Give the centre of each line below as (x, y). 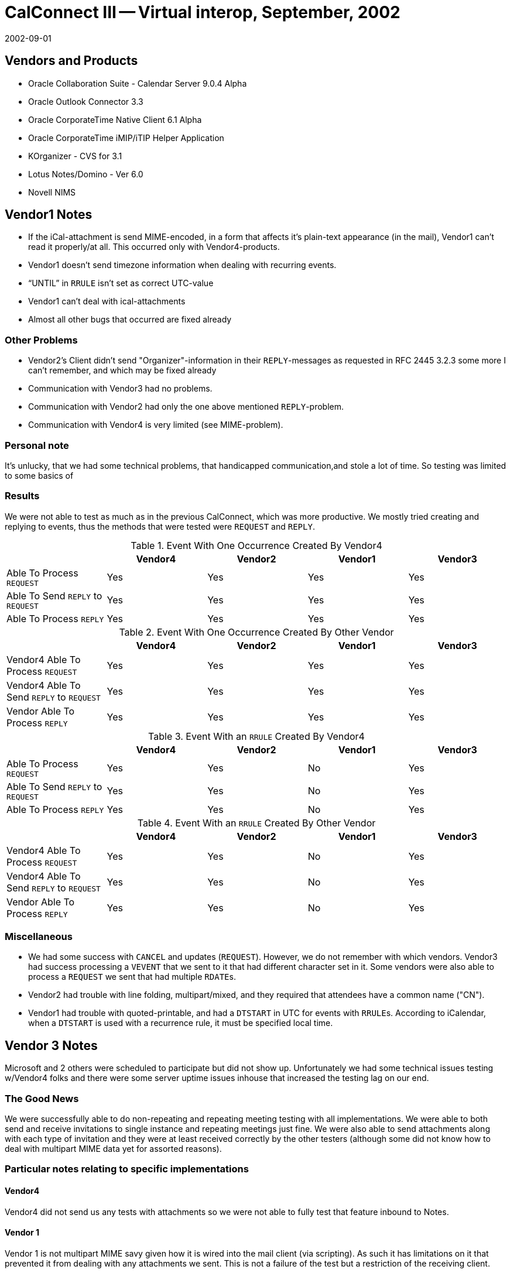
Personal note (37, 445)
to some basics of (39, 475)
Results (22, 496)
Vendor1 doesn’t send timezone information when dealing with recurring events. (182, 265)
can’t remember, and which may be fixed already (122, 370)
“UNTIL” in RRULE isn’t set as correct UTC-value (121, 283)
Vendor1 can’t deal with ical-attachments (107, 301)
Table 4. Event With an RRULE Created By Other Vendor (256, 823)
